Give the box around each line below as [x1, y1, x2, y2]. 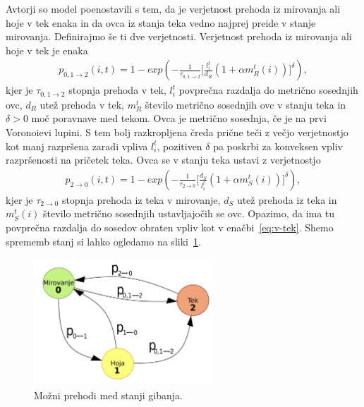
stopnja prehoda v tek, [68, 83, 166, 97]
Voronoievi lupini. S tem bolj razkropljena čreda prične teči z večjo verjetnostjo [6, 125, 348, 140]
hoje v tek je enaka [6, 42, 88, 57]
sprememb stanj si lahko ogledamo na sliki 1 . [6, 233, 201, 248]
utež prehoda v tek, [40, 97, 124, 111]
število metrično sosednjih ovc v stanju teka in [145, 97, 346, 111]
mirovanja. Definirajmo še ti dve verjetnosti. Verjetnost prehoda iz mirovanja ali [6, 29, 352, 44]
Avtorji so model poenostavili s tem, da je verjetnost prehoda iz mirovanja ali [6, 1, 341, 16]
